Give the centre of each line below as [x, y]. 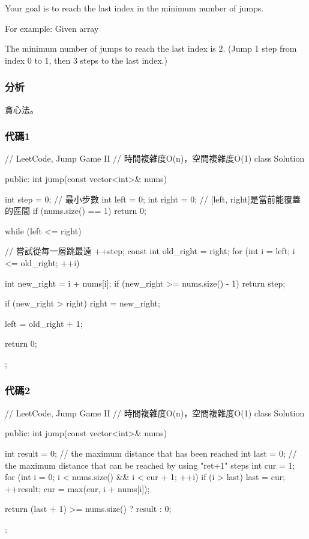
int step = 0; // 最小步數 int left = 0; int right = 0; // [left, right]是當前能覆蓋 [153, 199]
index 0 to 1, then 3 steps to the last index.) [86, 60]
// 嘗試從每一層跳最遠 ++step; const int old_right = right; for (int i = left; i [150, 251]
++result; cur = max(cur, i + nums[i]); [77, 488]
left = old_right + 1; [44, 323]
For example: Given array [52, 28]
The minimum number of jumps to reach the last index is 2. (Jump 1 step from [151, 48]
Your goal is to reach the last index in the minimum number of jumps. [134, 8]
